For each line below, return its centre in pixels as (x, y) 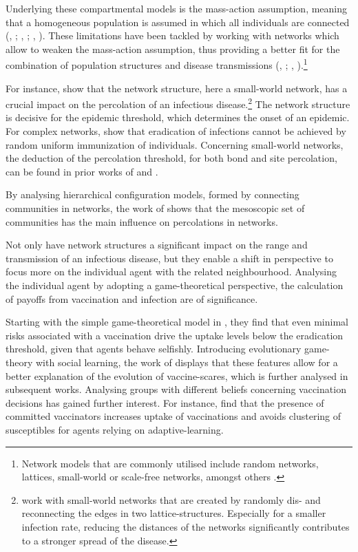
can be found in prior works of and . (82, 171)
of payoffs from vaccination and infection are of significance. (132, 298)
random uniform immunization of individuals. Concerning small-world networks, (175, 144)
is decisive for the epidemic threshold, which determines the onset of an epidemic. (178, 117)
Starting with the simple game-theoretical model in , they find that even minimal (177, 322)
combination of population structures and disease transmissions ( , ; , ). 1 (157, 64)
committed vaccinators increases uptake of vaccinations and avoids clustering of (173, 416)
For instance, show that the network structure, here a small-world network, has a (177, 88)
